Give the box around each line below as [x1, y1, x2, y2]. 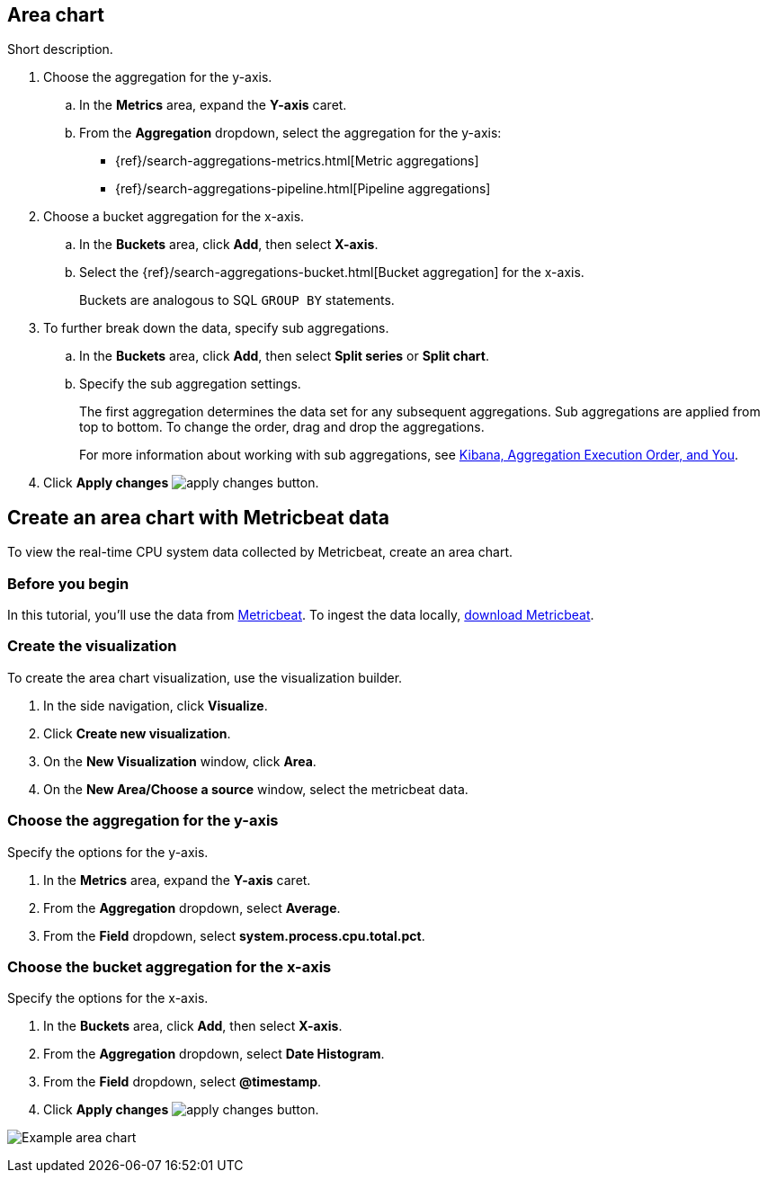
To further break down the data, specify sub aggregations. [43, 320, 389, 336]
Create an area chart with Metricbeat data [7, 505, 390, 529]
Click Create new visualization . [43, 725, 231, 741]
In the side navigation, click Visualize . [43, 697, 268, 713]
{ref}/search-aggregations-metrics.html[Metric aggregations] [115, 153, 479, 169]
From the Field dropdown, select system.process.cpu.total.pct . [43, 927, 425, 943]
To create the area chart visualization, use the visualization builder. [7, 669, 403, 685]
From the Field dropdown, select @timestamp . [43, 1074, 322, 1090]
